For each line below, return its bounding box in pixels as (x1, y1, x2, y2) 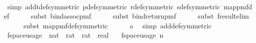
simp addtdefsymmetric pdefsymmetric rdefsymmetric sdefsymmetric (7, 1, 220, 11)
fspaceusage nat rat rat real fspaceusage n (7, 30, 164, 40)
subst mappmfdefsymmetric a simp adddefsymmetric (23, 20, 212, 30)
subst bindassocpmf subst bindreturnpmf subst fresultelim (31, 11, 249, 21)
